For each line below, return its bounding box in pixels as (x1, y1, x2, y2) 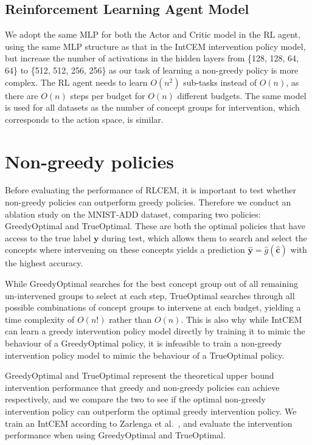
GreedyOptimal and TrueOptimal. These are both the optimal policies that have (5, 219, 305, 232)
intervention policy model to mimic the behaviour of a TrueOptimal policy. (5, 348, 285, 361)
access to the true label (5, 231, 91, 244)
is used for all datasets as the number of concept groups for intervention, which (5, 101, 300, 114)
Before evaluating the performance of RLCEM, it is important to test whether (5, 184, 297, 196)
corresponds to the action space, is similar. (5, 112, 164, 125)
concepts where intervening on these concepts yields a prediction (5, 243, 245, 256)
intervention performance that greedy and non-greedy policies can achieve (5, 381, 280, 393)
